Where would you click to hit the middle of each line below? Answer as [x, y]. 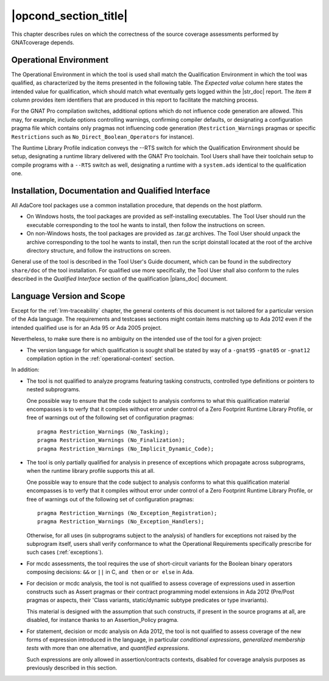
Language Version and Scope [68, 296]
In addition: [25, 370]
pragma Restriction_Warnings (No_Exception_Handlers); [121, 522]
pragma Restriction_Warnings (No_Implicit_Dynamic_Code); [126, 449]
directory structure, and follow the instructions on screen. [99, 250]
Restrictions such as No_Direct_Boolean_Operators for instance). [103, 136]
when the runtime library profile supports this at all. [91, 471]
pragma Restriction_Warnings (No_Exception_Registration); [127, 513]
